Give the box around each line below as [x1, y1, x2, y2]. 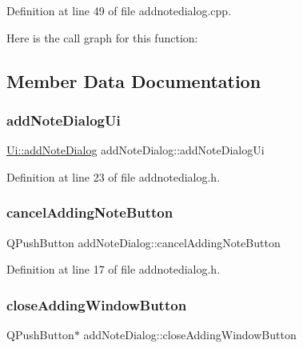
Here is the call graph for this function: [6, 29, 198, 46]
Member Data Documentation [6, 68, 261, 93]
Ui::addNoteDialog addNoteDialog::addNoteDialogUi [6, 142, 265, 158]
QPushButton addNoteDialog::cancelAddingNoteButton [6, 234, 281, 250]
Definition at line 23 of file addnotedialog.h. [6, 168, 221, 185]
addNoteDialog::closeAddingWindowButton [83, 326, 297, 342]
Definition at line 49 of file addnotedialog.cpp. [6, 2, 232, 18]
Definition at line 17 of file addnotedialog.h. [6, 261, 221, 278]
